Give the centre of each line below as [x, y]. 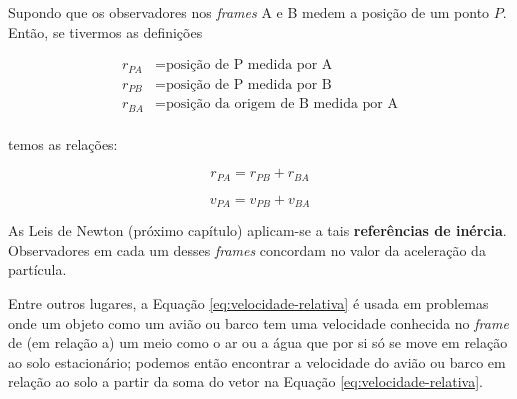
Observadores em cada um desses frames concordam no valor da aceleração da [247, 249]
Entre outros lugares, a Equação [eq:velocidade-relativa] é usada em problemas [248, 302]
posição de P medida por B [248, 84]
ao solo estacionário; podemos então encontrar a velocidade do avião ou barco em [257, 361]
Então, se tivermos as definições [105, 31]
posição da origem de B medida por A [281, 104]
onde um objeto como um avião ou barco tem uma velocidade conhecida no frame [258, 322]
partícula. [37, 269]
